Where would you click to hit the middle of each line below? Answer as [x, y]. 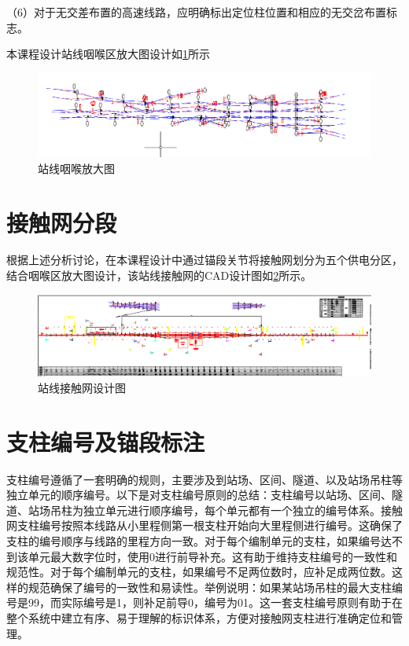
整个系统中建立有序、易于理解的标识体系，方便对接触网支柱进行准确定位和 [199, 618]
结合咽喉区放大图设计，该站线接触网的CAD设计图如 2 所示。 [159, 275]
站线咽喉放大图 [76, 168]
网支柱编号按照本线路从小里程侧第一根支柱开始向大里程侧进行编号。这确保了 [204, 525]
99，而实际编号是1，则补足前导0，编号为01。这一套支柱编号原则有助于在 [215, 602]
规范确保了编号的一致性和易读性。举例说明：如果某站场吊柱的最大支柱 [210, 587]
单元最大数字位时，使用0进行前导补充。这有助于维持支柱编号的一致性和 [212, 556]
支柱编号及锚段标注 [106, 441]
